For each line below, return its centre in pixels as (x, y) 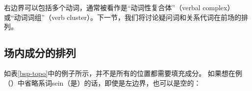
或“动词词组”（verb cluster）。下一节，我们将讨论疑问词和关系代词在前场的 (123, 17)
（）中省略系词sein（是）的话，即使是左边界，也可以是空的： (102, 82)
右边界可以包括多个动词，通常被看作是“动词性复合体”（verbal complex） (119, 7)
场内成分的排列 (40, 53)
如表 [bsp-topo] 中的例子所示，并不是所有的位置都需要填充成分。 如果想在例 (123, 73)
